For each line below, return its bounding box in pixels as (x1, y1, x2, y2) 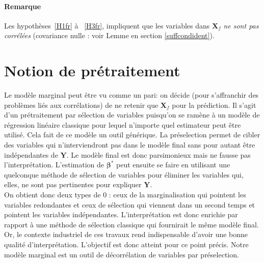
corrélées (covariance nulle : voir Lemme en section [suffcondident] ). (4, 30, 215, 41)
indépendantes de (4, 149, 58, 160)
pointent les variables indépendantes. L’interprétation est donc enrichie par (4, 209, 238, 220)
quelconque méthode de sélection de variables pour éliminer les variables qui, (4, 169, 244, 180)
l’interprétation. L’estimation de (4, 159, 104, 170)
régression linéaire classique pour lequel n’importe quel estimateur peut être (4, 119, 241, 130)
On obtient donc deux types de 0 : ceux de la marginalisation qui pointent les (4, 189, 246, 200)
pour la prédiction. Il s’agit (172, 99, 256, 110)
